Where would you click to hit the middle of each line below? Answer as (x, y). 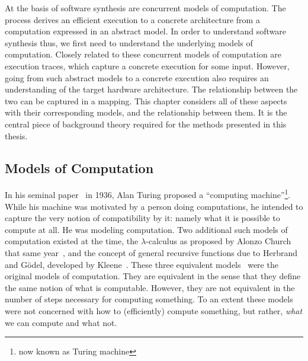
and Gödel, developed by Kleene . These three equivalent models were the (142, 264)
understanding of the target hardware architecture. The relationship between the (151, 89)
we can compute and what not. (61, 322)
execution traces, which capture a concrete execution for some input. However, (147, 66)
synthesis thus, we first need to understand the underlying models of (129, 42)
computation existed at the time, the (72, 241)
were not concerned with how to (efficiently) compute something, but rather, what (154, 310)
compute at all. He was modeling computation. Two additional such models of (146, 229)
